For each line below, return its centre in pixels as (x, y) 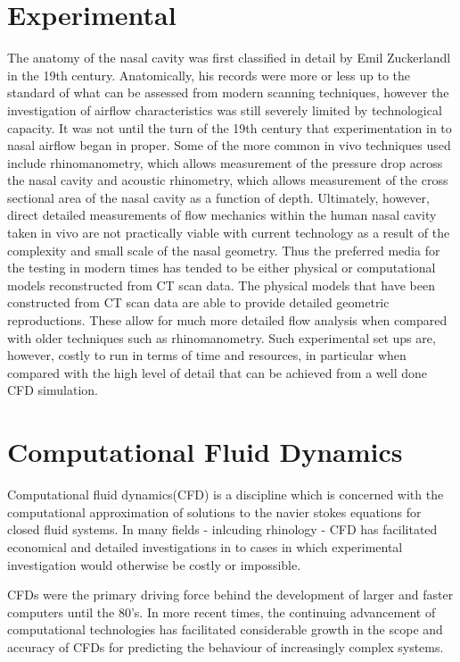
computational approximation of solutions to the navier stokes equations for (214, 511)
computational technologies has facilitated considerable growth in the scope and (225, 629)
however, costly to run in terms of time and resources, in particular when (207, 355)
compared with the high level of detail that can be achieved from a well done (218, 372)
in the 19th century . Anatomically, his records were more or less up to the (209, 75)
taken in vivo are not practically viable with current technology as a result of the (229, 233)
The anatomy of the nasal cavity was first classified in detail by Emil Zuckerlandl (229, 58)
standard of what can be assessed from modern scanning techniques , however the (228, 92)
